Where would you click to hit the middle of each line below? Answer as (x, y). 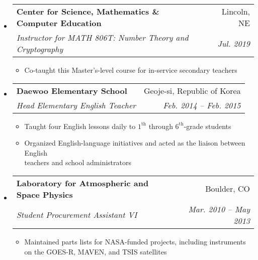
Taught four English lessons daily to (80, 126)
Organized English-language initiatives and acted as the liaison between (135, 143)
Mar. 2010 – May (219, 209)
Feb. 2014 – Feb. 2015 (202, 105)
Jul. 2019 (234, 43)
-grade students (207, 126)
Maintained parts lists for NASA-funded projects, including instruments (135, 241)
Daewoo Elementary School (72, 90)
